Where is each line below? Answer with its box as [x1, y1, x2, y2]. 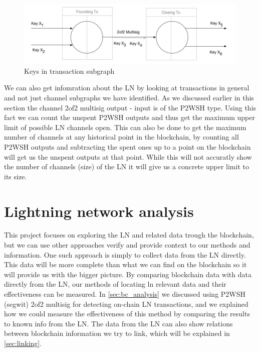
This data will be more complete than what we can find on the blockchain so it [4, 259, 247, 270]
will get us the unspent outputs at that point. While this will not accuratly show [4, 151, 252, 162]
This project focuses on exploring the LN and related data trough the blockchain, [4, 229, 254, 240]
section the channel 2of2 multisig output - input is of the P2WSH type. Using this [4, 102, 256, 112]
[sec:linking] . [4, 337, 42, 348]
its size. [4, 171, 27, 181]
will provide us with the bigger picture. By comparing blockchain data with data [4, 269, 251, 279]
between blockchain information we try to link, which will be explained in [4, 328, 230, 338]
